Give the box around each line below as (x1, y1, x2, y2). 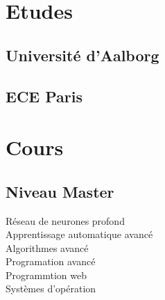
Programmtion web (6, 267, 87, 282)
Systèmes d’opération (6, 281, 96, 296)
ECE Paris (6, 85, 83, 106)
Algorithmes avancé (6, 240, 89, 255)
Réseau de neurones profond (6, 213, 125, 228)
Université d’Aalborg (6, 44, 159, 65)
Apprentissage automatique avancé (6, 227, 153, 242)
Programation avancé (6, 254, 96, 269)
